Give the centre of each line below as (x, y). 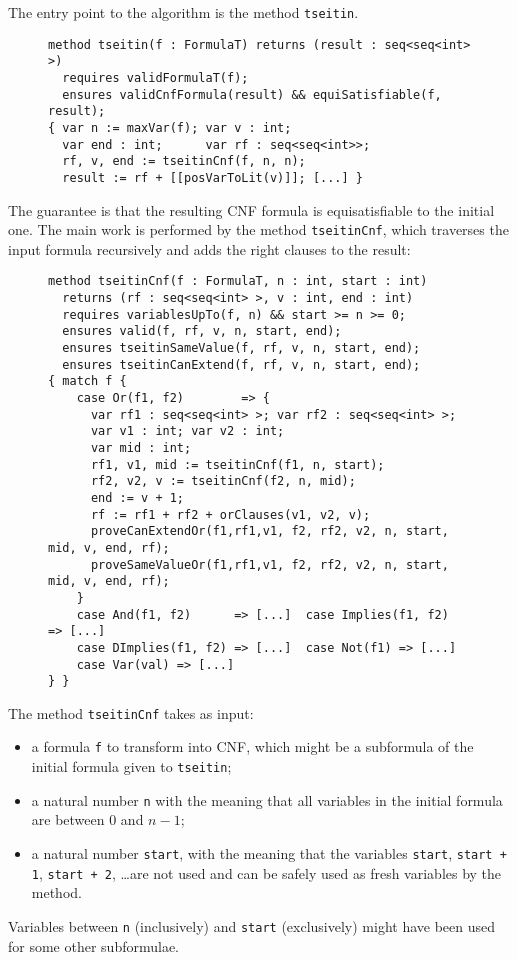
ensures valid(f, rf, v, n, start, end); (202, 331)
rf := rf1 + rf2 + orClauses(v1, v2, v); (230, 514)
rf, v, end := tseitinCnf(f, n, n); (184, 161)
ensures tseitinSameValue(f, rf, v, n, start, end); (241, 348)
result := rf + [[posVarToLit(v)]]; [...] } (212, 177)
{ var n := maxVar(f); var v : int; (170, 127)
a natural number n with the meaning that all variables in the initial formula (267, 799)
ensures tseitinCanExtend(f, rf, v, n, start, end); (241, 364)
